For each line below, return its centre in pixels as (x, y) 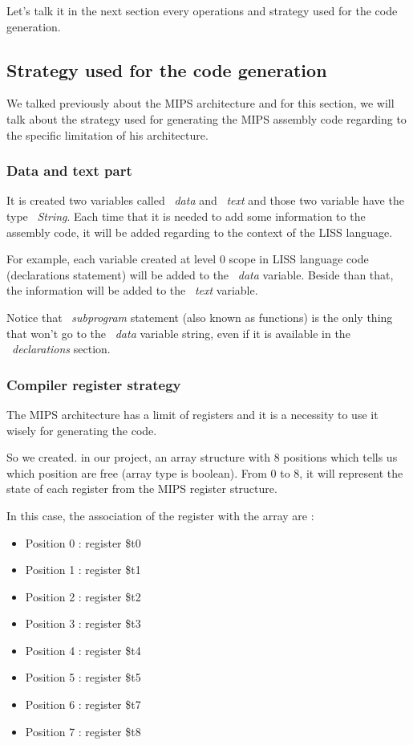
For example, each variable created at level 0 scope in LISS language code (188, 259)
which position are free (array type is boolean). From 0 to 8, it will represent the (205, 472)
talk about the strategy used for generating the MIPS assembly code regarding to (206, 118)
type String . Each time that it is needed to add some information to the (186, 216)
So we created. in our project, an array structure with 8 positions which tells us (202, 457)
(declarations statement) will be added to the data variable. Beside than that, (200, 274)
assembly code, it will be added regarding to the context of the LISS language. (200, 232)
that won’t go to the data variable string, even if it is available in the (178, 333)
